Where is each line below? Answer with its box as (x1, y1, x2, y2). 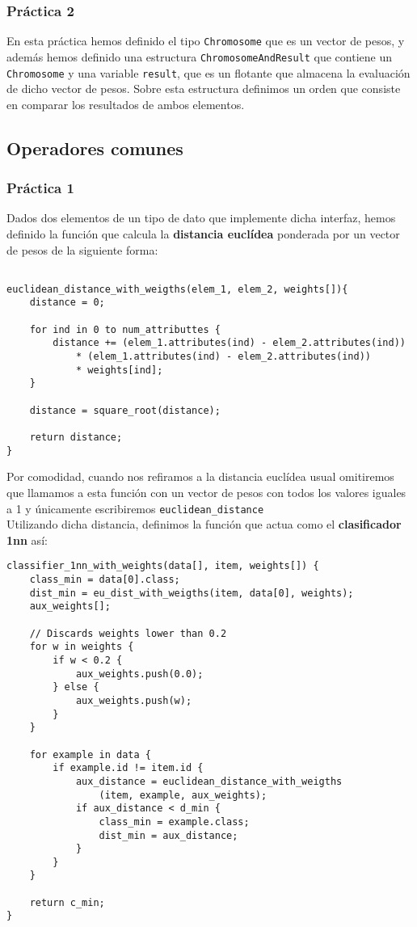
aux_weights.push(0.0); (75, 668, 204, 680)
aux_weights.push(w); (75, 694, 192, 706)
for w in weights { (29, 641, 134, 653)
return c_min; (29, 896, 105, 908)
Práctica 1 (6, 178, 74, 198)
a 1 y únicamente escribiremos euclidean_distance (6, 499, 264, 516)
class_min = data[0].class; (29, 574, 180, 586)
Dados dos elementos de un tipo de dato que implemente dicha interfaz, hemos (6, 209, 396, 226)
